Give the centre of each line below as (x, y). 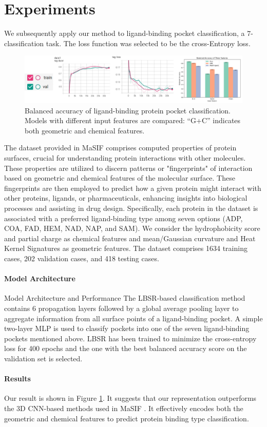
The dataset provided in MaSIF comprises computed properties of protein (120, 148)
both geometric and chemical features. (85, 130)
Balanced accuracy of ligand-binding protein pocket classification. (128, 110)
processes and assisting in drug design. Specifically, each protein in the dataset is (131, 208)
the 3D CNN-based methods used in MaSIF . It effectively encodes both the (124, 408)
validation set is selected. (43, 358)
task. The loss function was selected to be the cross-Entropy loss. (148, 43)
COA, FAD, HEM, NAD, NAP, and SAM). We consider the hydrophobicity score (132, 228)
